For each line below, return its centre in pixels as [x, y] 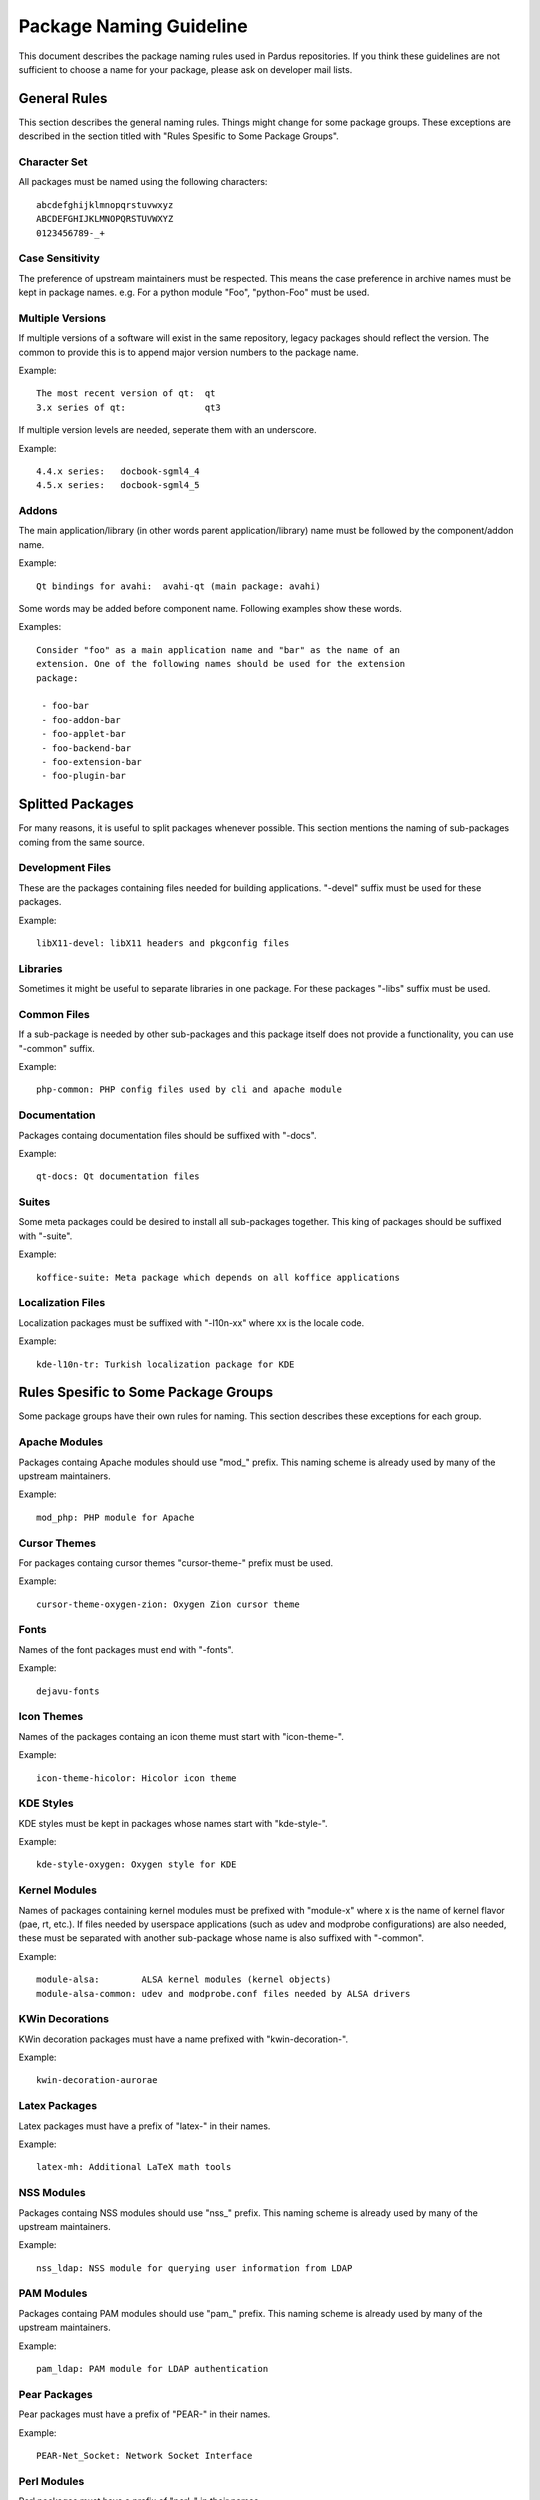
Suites [34, 1202]
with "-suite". [45, 1236]
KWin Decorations [64, 2019]
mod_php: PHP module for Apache [115, 1517]
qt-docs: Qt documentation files [118, 1176]
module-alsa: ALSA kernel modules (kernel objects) [184, 1979]
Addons [38, 511]
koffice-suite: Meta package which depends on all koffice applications [218, 1277]
